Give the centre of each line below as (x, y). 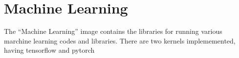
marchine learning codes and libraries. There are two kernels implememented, (120, 40)
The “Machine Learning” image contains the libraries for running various (113, 31)
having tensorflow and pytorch (49, 50)
